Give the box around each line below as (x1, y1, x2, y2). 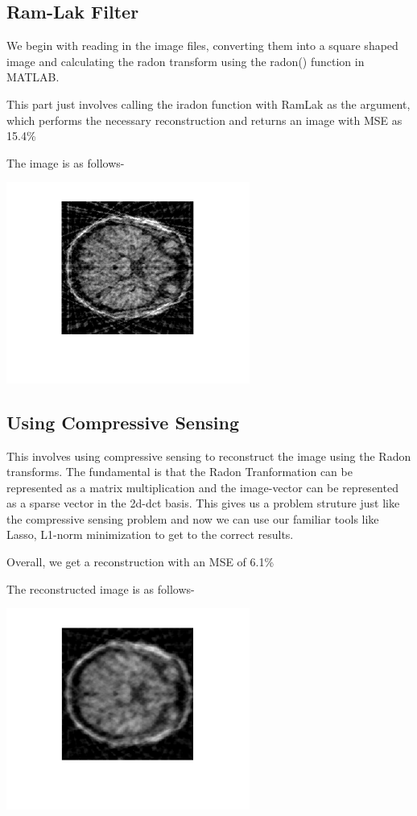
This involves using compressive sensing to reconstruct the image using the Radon (6, 447, 411, 464)
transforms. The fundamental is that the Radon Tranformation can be (6, 463, 353, 480)
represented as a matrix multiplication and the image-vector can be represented (6, 478, 398, 495)
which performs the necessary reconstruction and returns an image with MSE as (6, 111, 403, 128)
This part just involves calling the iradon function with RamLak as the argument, (6, 95, 411, 112)
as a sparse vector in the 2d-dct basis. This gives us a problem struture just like (6, 495, 400, 512)
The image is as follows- (6, 154, 125, 171)
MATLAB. (6, 68, 60, 85)
